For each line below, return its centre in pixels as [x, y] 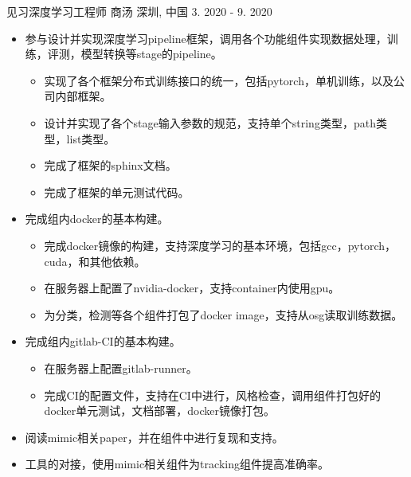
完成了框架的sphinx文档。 [110, 165]
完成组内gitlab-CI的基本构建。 [103, 341]
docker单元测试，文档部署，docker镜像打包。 [160, 411]
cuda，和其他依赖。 [95, 261]
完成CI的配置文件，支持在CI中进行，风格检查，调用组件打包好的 [212, 395]
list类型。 [91, 138]
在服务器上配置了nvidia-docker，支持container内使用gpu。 [192, 288]
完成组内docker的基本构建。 [97, 219]
